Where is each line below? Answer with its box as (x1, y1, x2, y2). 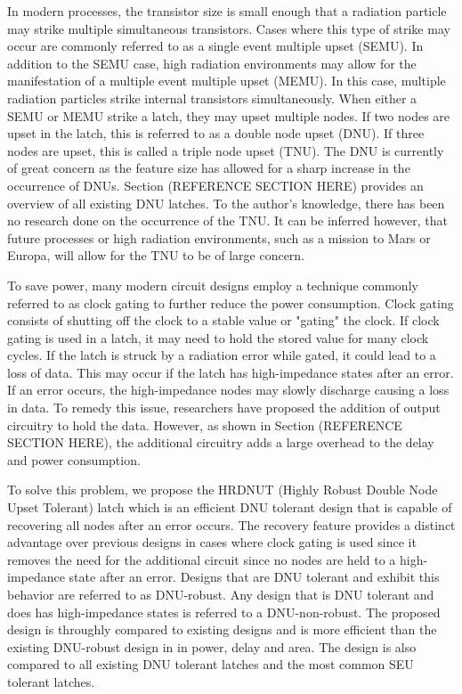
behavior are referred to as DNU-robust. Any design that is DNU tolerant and (7, 585, 434, 603)
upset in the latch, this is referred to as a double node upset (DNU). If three (7, 124, 425, 143)
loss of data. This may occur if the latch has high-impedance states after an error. (7, 363, 454, 381)
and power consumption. (7, 450, 141, 469)
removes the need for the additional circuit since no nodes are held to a (7, 550, 396, 568)
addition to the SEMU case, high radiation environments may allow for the (7, 53, 417, 72)
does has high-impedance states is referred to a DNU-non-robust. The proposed (7, 602, 441, 621)
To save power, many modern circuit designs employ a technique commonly (7, 275, 418, 294)
